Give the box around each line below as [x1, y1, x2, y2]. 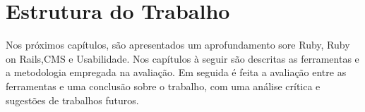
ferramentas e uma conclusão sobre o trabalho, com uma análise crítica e [6, 78, 321, 93]
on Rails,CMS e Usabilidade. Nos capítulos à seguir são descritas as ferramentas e [6, 51, 359, 66]
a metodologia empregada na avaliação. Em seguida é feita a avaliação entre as [6, 65, 347, 80]
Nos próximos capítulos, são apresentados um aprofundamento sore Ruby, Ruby [6, 37, 350, 52]
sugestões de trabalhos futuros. [6, 92, 139, 107]
